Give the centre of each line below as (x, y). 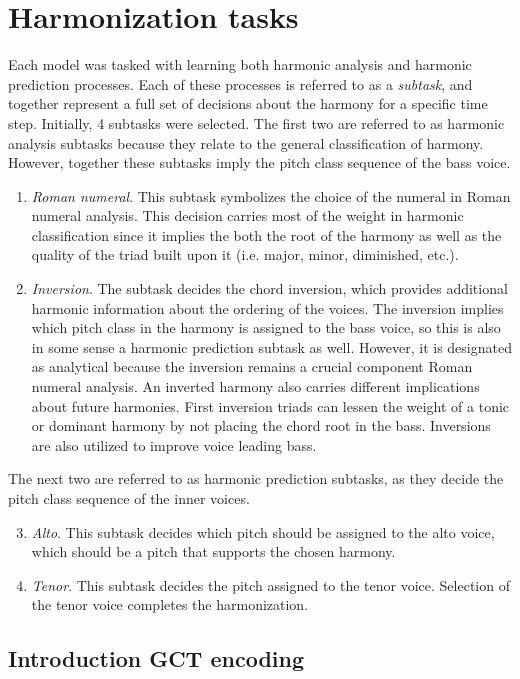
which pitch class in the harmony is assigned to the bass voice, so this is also (266, 327)
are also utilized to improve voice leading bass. (174, 444)
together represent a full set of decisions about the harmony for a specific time (248, 103)
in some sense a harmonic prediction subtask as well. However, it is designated (271, 346)
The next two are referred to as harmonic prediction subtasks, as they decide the (256, 478)
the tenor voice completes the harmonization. (170, 604)
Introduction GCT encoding (156, 658)
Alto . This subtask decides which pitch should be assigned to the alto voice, (263, 531)
